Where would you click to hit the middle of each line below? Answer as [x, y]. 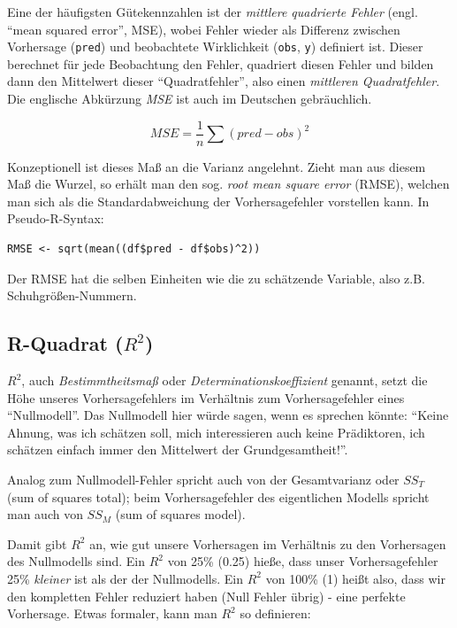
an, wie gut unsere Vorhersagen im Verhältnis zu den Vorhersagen [268, 543]
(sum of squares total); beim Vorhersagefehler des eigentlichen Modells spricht [218, 496]
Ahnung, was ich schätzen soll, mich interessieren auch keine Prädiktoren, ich [216, 432]
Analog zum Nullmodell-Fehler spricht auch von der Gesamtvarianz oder [203, 480]
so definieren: [275, 613]
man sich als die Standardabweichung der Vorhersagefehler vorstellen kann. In [218, 201]
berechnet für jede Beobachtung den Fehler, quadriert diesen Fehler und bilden [221, 63]
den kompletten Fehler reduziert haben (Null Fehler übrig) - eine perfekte [206, 596]
